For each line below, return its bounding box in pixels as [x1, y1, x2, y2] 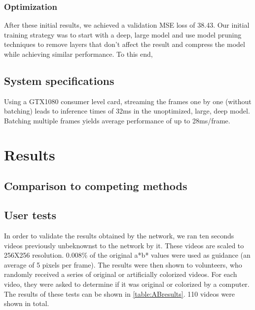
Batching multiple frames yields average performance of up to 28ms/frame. [4, 115, 230, 125]
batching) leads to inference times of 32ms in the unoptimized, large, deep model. [4, 106, 250, 116]
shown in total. [4, 298, 49, 309]
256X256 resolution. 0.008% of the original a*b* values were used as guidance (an [4, 250, 251, 260]
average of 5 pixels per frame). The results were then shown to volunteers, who [4, 259, 242, 270]
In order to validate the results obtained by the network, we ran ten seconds [4, 230, 234, 240]
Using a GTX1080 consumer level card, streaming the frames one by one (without [4, 96, 252, 106]
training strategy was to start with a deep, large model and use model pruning [4, 29, 242, 39]
